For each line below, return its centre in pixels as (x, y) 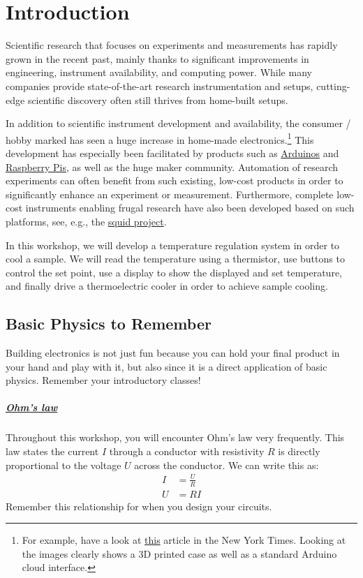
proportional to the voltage (64, 465)
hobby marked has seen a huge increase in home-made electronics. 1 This (160, 138)
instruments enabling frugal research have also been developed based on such (190, 208)
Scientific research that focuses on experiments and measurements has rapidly (172, 45)
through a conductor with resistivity (187, 451)
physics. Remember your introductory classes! (103, 380)
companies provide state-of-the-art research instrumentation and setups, (160, 86)
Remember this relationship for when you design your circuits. (139, 506)
